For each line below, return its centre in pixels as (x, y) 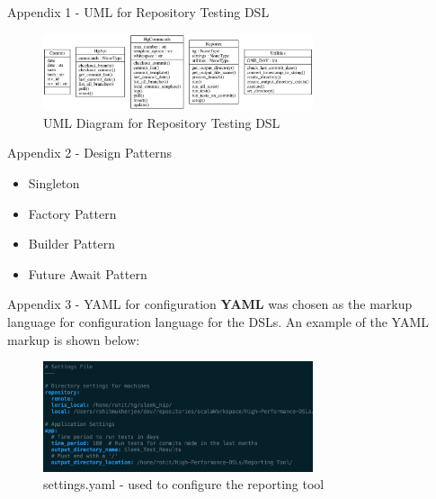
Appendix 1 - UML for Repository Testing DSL (138, 12)
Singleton (54, 183)
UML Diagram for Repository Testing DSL (162, 122)
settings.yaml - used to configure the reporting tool (184, 484)
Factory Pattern (72, 213)
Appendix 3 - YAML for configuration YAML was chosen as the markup (210, 304)
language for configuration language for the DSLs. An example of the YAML (218, 322)
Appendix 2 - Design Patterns (89, 153)
